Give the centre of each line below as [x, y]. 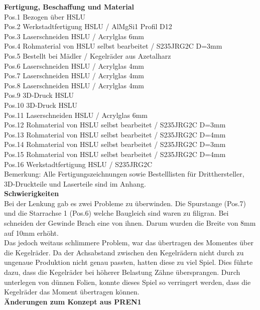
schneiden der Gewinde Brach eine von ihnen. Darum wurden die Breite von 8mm [130, 223]
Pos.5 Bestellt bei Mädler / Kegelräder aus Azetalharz [88, 55]
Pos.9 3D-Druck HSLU [39, 95]
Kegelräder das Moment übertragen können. [72, 292]
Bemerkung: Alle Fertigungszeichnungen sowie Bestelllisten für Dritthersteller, [124, 174]
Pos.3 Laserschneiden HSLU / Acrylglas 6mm [74, 36]
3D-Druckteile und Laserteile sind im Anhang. [75, 183]
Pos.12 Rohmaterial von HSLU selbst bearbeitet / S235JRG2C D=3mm [115, 125]
